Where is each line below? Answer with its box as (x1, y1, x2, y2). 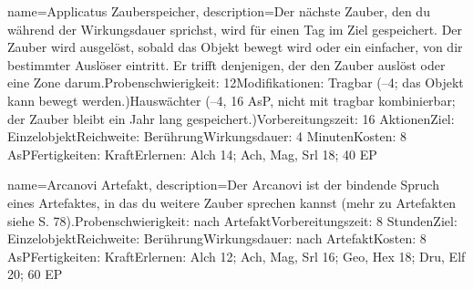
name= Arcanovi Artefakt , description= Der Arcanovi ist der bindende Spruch (7, 175, 439, 194)
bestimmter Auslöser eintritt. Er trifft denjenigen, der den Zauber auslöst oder (7, 55, 446, 74)
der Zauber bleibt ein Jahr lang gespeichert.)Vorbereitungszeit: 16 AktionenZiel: (7, 108, 455, 128)
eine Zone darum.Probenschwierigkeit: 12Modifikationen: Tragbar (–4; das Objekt (7, 73, 464, 92)
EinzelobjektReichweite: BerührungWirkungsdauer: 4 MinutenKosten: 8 (7, 127, 407, 146)
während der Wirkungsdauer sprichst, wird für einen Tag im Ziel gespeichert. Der (7, 19, 463, 38)
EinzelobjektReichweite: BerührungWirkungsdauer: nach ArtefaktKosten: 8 (7, 229, 427, 248)
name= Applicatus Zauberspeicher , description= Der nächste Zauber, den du (7, 2, 430, 20)
